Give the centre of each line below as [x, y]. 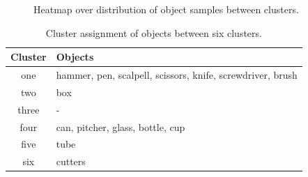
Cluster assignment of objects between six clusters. [154, 32]
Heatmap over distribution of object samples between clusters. [166, 9]
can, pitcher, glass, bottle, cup [121, 126]
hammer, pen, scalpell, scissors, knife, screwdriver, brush [177, 75]
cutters [71, 161]
